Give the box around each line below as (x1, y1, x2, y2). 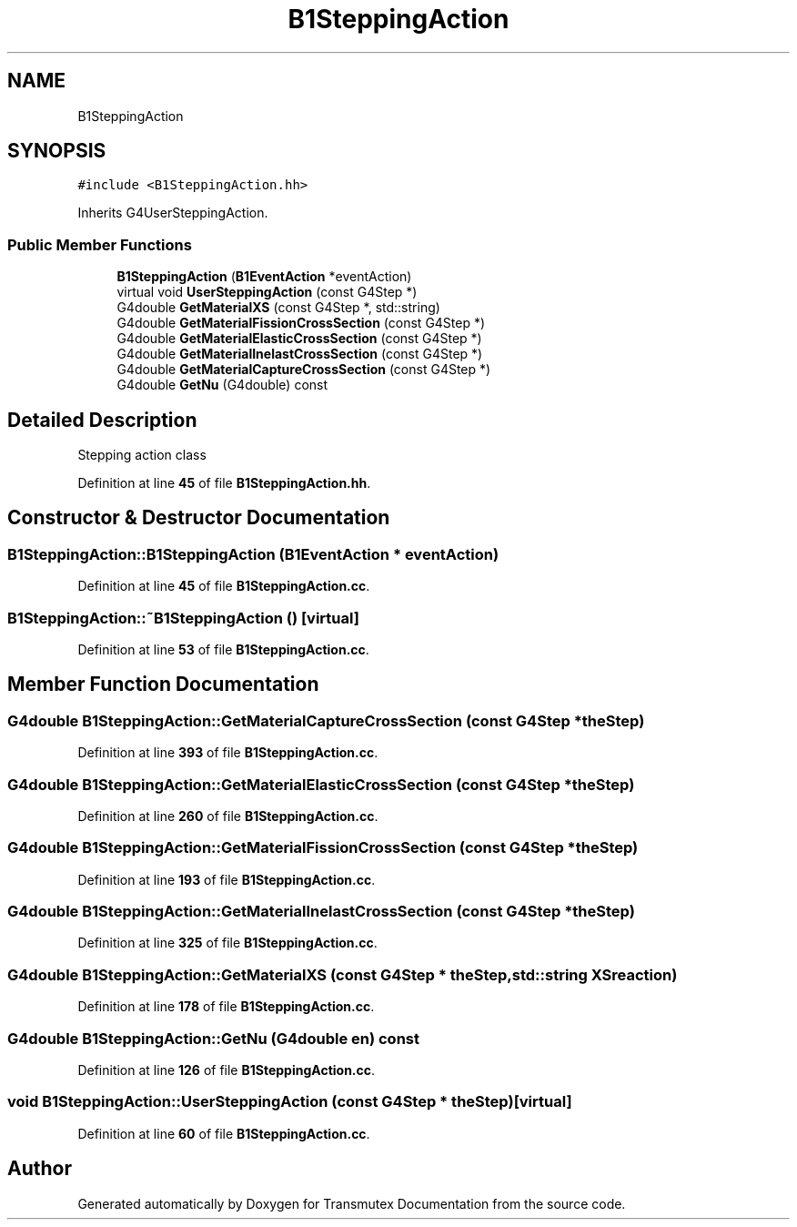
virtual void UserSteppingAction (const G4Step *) (116, 284, 418, 300)
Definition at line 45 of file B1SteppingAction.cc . (77, 578, 370, 594)
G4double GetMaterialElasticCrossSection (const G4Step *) (116, 330, 482, 347)
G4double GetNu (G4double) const (116, 377, 328, 393)
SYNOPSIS (7, 139, 106, 163)
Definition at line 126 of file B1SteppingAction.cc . (77, 1061, 376, 1078)
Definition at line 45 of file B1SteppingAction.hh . (77, 475, 371, 492)
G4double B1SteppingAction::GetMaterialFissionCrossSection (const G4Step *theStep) (7, 838, 639, 857)
